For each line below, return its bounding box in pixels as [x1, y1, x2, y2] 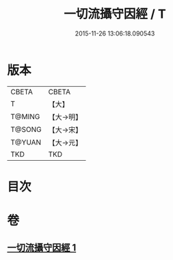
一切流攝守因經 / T [64, 6, 166, 22]
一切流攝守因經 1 [7, 242, 77, 254]
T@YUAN [10, 138, 42, 147]
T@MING [10, 112, 40, 121]
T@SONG [10, 125, 42, 134]
